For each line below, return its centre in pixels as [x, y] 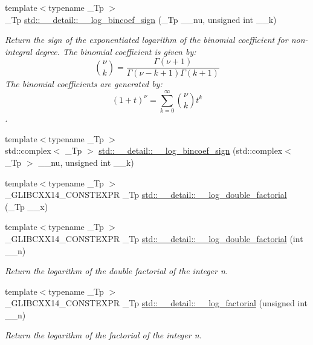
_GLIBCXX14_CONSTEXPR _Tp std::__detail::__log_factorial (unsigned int [156, 303]
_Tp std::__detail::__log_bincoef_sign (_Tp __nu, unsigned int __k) [141, 19]
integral [18, 51]
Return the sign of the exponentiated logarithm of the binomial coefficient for [147, 40]
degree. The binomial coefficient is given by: [115, 51]
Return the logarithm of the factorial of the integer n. [103, 335]
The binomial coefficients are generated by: [84, 84]
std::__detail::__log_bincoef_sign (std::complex [191, 150]
